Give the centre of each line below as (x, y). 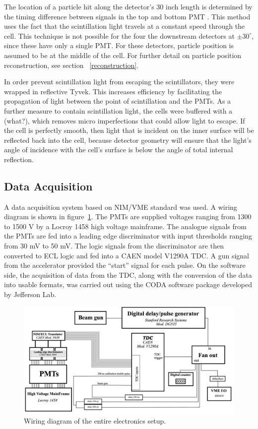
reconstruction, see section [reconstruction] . (71, 65)
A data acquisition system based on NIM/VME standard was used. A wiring (121, 207)
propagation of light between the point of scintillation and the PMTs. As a (118, 101)
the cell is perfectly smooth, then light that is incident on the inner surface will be (129, 130)
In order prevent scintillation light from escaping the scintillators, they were (119, 82)
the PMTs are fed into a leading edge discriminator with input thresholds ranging (128, 236)
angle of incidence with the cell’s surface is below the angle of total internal (119, 150)
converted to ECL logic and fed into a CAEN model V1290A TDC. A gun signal (127, 255)
